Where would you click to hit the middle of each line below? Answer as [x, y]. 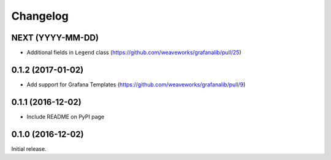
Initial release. [29, 149]
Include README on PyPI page [65, 116]
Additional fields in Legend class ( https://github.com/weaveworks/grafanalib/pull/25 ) [134, 53]
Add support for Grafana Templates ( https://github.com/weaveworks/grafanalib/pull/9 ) [136, 84]
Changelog [40, 16]
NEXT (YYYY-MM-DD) [55, 38]
